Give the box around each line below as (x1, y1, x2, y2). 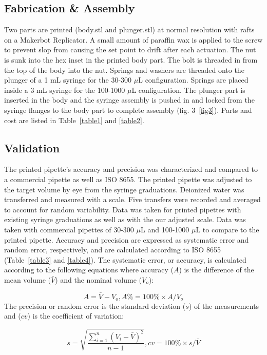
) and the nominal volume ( (55, 274, 142, 285)
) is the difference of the (179, 264, 254, 275)
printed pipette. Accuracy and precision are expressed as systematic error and (4, 234, 249, 245)
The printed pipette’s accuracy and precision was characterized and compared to (4, 164, 258, 174)
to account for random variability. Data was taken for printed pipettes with (4, 204, 241, 214)
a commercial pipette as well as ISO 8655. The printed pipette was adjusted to (4, 173, 252, 184)
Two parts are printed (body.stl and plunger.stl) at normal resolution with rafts (4, 24, 255, 35)
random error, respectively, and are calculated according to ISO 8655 (4, 244, 221, 255)
